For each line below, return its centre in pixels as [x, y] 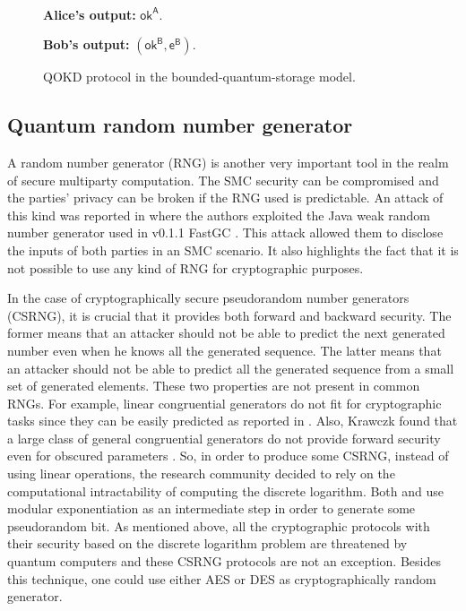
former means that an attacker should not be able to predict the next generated [226, 333]
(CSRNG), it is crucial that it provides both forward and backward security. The [229, 315]
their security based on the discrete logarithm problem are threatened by [207, 543]
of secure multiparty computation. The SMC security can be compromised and [223, 180]
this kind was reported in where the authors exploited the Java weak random [219, 215]
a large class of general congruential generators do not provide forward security [224, 438]
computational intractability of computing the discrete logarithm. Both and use [226, 491]
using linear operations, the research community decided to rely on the [201, 473]
